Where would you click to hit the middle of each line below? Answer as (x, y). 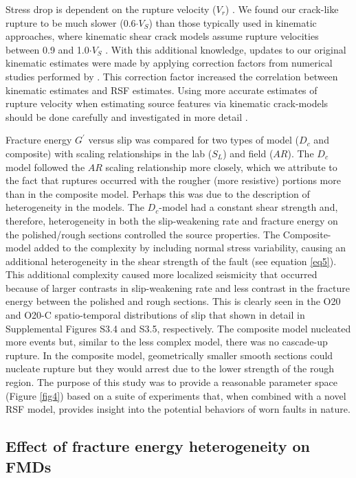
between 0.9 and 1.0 (47, 49)
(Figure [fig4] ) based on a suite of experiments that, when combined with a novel (176, 395)
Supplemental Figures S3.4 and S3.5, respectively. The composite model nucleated (178, 328)
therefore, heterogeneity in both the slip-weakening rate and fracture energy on (172, 220)
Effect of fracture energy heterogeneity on (158, 446)
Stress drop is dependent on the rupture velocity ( (111, 9)
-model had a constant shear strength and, (248, 207)
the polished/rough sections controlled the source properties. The (143, 234)
